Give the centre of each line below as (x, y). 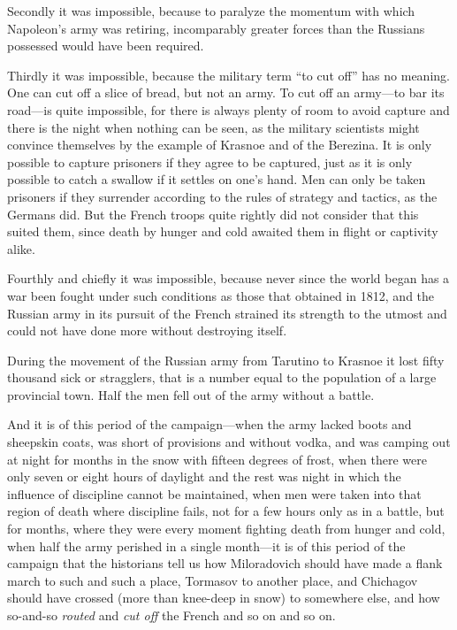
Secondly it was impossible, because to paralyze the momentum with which (211, 11)
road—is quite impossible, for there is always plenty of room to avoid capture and (228, 109)
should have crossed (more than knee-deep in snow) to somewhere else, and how (224, 598)
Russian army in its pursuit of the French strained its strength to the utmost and (227, 313)
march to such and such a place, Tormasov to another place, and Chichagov (213, 580)
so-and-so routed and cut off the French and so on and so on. (171, 615)
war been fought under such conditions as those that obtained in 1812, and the (221, 295)
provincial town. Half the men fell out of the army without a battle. (191, 394)
